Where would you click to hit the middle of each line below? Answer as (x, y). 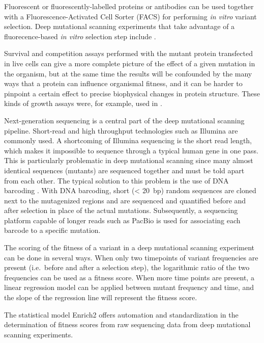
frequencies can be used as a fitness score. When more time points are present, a (129, 277)
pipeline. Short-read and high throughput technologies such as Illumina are (121, 130)
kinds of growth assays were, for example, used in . (83, 103)
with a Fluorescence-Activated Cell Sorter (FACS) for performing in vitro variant (130, 16)
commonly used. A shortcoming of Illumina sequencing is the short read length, (128, 140)
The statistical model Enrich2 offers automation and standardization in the (121, 314)
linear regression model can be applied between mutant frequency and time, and (129, 287)
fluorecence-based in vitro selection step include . (80, 36)
